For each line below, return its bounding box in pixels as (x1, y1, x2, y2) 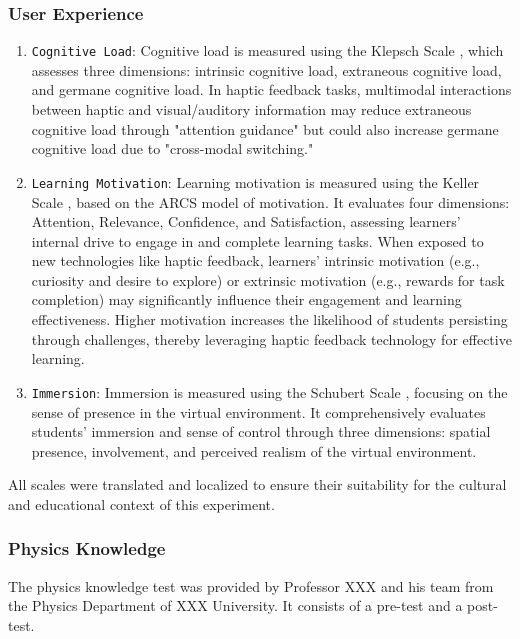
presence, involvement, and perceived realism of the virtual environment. (31, 440, 477, 461)
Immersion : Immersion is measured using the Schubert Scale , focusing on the (31, 381, 508, 402)
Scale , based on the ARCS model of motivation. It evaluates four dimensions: (31, 191, 510, 212)
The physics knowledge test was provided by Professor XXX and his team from (8, 575, 494, 596)
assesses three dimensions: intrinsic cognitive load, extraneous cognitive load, (31, 59, 502, 80)
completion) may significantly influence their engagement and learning (31, 289, 462, 310)
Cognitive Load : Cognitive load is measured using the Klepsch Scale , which (31, 40, 504, 61)
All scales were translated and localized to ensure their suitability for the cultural (8, 474, 507, 495)
